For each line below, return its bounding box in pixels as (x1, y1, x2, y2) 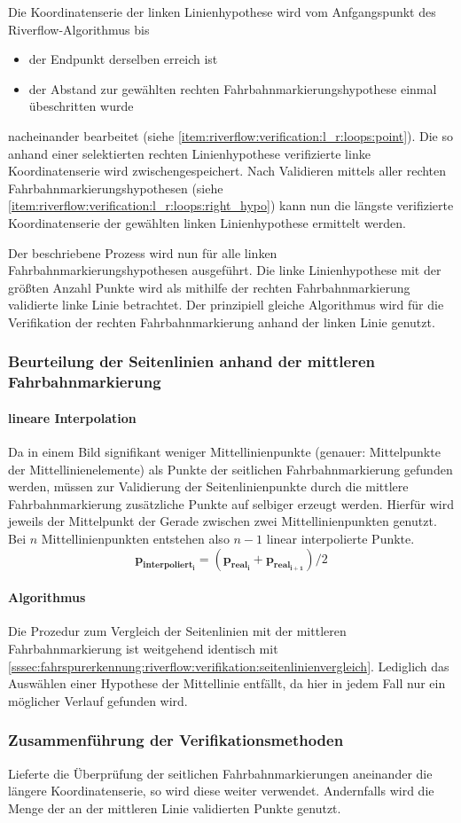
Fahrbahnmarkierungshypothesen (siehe (8, 178, 223, 197)
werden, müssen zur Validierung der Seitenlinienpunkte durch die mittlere (8, 477, 409, 496)
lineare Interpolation (8, 408, 137, 427)
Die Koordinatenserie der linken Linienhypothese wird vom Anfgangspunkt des (8, 3, 436, 20)
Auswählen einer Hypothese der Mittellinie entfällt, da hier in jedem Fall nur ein (8, 674, 446, 693)
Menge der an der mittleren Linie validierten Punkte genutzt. (8, 798, 341, 817)
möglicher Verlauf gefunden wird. (8, 691, 188, 709)
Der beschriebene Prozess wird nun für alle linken (8, 243, 277, 262)
